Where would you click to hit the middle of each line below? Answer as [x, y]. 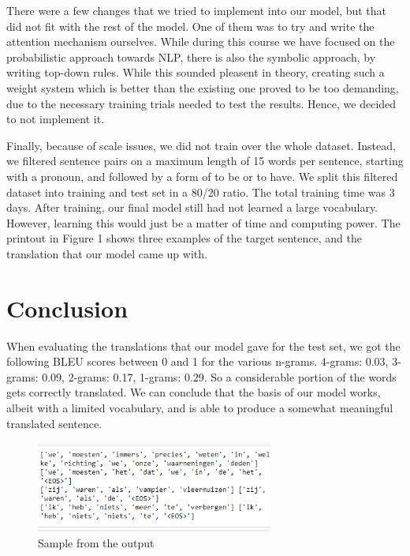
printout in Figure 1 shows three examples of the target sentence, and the [184, 238]
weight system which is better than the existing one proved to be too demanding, [203, 87]
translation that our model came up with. [107, 253]
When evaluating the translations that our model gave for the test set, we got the [203, 346]
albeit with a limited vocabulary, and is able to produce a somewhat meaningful [200, 408]
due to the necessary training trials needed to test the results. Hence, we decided [201, 103]
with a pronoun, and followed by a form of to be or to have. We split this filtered [202, 176]
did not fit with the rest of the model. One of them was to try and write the [190, 26]
